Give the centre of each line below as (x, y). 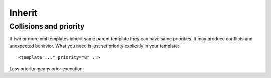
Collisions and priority (47, 26)
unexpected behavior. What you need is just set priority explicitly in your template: (94, 46)
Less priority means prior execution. (47, 69)
